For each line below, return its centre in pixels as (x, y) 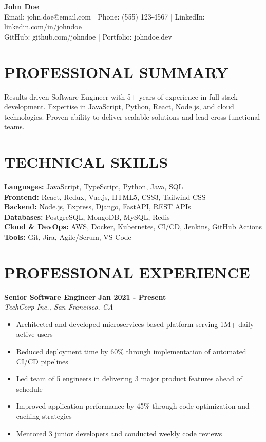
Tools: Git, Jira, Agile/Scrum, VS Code (68, 236)
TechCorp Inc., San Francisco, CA (59, 307)
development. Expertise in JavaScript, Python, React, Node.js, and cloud (119, 107)
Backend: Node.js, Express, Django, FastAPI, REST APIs (98, 207)
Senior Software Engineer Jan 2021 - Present (85, 296)
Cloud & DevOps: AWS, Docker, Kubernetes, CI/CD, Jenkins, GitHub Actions (133, 227)
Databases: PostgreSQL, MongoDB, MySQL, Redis (87, 216)
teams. (14, 127)
